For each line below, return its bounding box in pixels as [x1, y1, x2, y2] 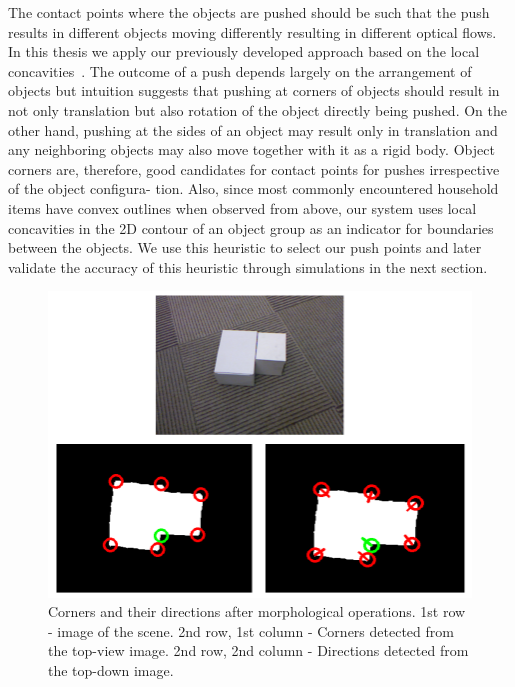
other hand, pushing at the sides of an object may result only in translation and [8, 119, 498, 140]
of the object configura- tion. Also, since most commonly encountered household [8, 178, 499, 199]
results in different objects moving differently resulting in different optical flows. [8, 21, 497, 42]
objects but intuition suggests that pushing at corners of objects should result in [8, 80, 500, 101]
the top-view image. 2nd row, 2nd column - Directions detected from [48, 640, 469, 661]
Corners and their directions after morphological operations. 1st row [48, 601, 466, 622]
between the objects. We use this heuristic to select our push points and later [8, 237, 482, 258]
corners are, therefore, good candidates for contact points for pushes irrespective [8, 158, 500, 179]
